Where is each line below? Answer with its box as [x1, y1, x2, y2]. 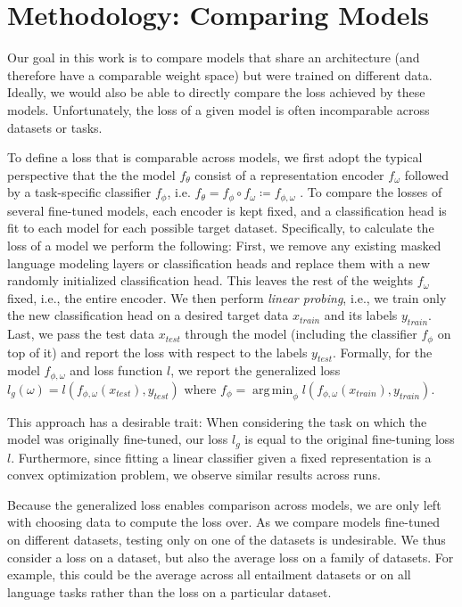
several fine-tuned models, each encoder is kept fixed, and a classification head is [7, 201, 447, 219]
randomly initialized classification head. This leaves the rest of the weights [7, 271, 414, 290]
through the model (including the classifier [185, 324, 417, 343]
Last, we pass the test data [7, 324, 154, 343]
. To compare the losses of [300, 183, 442, 201]
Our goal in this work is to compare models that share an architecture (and [7, 48, 420, 67]
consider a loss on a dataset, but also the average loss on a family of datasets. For [7, 547, 454, 566]
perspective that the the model [7, 165, 176, 184]
